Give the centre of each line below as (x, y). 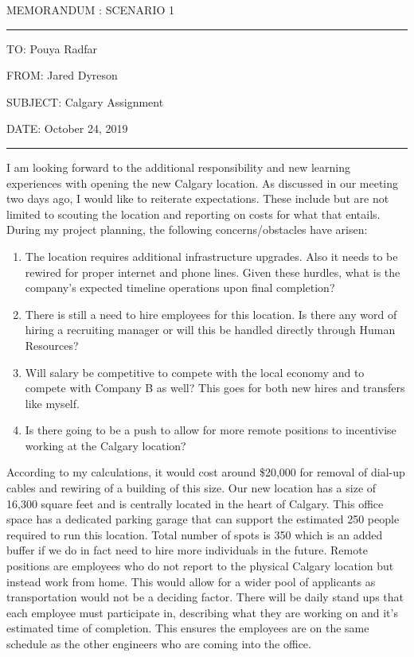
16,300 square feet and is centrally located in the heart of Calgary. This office (195, 503)
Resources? (52, 345)
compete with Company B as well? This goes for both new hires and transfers (215, 388)
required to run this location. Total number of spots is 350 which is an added (195, 534)
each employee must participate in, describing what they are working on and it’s (202, 612)
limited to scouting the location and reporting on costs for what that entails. (193, 214)
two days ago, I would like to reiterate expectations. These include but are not (198, 198)
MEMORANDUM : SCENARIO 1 (90, 10)
